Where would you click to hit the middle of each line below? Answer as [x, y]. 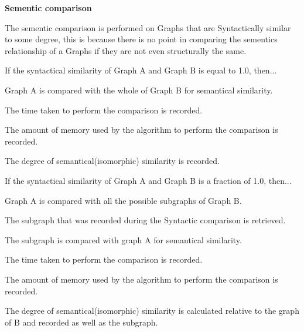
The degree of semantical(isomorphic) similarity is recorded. [112, 161]
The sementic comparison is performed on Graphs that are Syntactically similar [148, 27]
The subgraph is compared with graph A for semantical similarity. [123, 239]
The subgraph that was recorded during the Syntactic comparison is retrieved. [145, 220]
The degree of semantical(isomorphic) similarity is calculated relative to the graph [152, 311]
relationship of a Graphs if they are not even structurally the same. [126, 50]
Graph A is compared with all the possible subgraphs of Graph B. [123, 200]
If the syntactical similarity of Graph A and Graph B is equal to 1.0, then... [141, 70]
